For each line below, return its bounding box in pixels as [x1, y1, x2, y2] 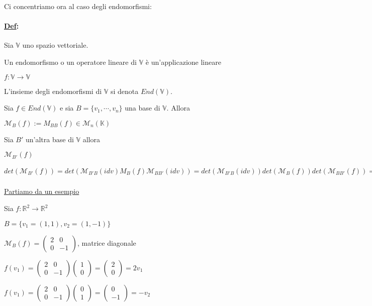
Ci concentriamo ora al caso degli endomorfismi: [4, 1, 152, 11]
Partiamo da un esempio [4, 186, 79, 196]
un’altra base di [26, 134, 74, 144]
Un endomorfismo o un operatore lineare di [4, 56, 137, 67]
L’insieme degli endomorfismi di [4, 85, 102, 96]
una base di [125, 103, 160, 113]
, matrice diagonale [77, 237, 136, 248]
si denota [110, 85, 139, 96]
